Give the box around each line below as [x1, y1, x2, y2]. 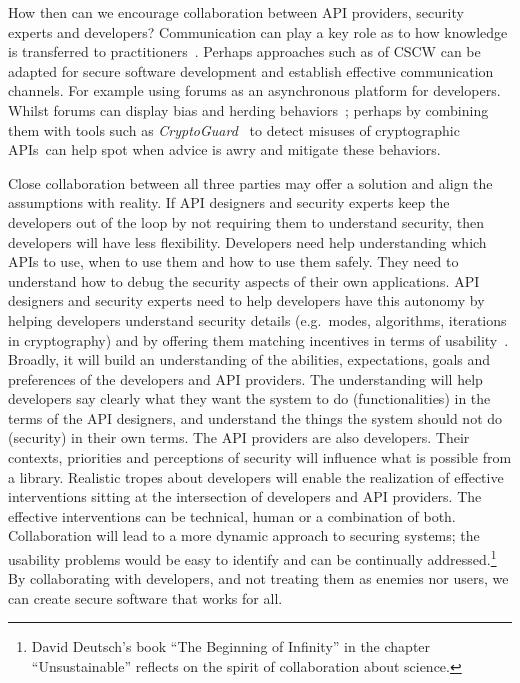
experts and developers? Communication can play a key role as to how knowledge [8, 21, 508, 42]
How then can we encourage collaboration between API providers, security [8, 2, 464, 22]
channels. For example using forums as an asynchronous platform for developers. [8, 80, 501, 101]
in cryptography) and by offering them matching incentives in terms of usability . [8, 329, 509, 350]
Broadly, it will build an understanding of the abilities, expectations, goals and [8, 349, 491, 370]
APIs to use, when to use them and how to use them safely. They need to [8, 251, 459, 272]
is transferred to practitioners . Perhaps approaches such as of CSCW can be [8, 41, 481, 62]
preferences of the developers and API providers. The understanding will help [8, 368, 483, 389]
